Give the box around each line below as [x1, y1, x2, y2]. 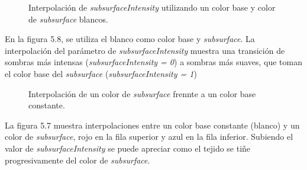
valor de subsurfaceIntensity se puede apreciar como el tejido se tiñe [5, 142, 251, 154]
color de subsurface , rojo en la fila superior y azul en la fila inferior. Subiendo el [5, 130, 293, 143]
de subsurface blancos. [28, 12, 108, 25]
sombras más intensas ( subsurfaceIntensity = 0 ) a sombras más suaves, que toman [5, 56, 303, 68]
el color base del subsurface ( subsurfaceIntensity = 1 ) [5, 67, 197, 79]
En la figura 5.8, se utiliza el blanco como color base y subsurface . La [5, 33, 255, 45]
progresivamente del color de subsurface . [5, 153, 150, 166]
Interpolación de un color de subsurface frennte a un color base [28, 87, 256, 100]
